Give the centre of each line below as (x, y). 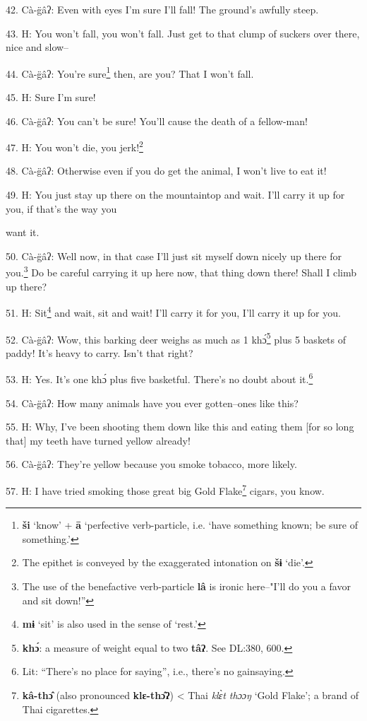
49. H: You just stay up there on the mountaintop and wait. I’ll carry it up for (175, 195)
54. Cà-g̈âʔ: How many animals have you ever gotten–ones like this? (152, 403)
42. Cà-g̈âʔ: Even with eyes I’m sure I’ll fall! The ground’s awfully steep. (162, 9)
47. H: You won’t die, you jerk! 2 (74, 146)
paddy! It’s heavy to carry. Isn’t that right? (100, 352)
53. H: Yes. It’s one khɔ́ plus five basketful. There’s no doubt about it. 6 (160, 378)
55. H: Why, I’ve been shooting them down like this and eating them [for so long (180, 427)
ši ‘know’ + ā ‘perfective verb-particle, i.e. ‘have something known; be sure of (190, 525)
